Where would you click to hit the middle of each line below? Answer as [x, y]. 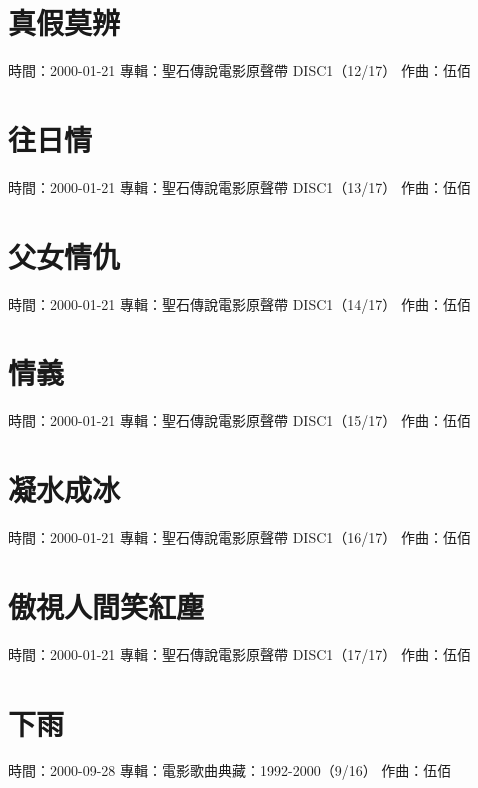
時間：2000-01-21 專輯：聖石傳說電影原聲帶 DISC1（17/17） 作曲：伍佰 [239, 653]
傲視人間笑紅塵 [106, 605]
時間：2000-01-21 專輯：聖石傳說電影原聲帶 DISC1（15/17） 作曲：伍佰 [239, 420]
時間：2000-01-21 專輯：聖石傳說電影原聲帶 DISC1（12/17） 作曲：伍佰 [239, 70]
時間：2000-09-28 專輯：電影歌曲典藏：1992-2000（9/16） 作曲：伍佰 [230, 770]
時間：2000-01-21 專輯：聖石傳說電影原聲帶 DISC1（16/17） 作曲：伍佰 [239, 537]
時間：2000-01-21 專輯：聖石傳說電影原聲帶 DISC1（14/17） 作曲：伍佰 [239, 303]
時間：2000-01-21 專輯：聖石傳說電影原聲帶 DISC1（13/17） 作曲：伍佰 [239, 186]
